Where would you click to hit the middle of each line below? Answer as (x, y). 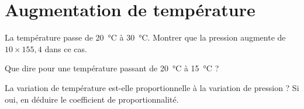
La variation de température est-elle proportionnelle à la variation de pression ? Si (152, 87)
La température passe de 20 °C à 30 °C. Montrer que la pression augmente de (145, 37)
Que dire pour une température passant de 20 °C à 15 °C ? (112, 68)
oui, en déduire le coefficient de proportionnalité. (92, 99)
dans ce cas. (66, 48)
